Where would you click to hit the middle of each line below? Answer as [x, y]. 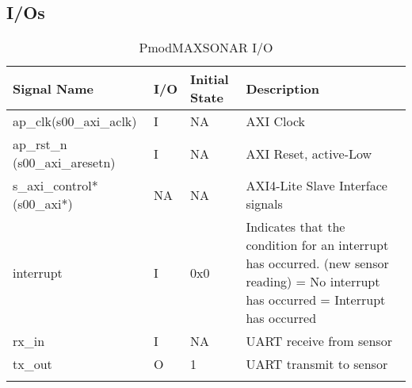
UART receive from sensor [319, 341]
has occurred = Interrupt [316, 300]
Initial [210, 79]
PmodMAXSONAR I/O [206, 48]
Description [282, 88]
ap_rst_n [40, 144]
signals [264, 204]
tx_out [32, 364]
